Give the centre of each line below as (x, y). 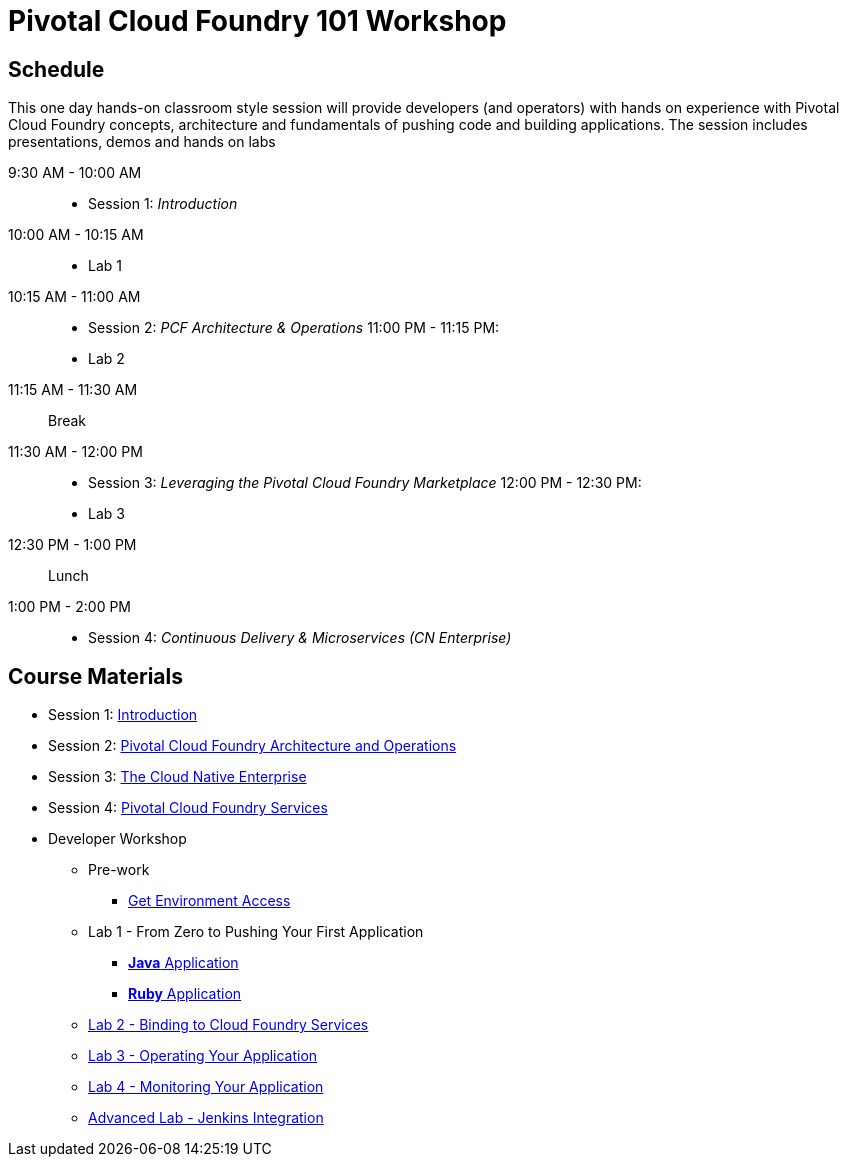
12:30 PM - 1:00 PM (72, 545)
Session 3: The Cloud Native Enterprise (177, 777)
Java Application (183, 963)
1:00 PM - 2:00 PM (69, 607)
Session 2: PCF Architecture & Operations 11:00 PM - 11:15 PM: (294, 328)
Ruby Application (185, 994)
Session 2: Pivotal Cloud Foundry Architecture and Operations (252, 746)
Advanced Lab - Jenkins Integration (206, 1118)
